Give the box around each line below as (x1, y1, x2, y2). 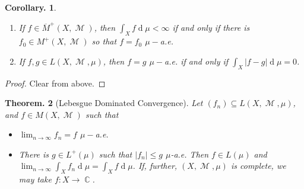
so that (91, 35, 117, 47)
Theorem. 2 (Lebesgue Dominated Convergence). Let (5, 97, 203, 109)
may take (18, 173, 52, 185)
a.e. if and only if (164, 55, 229, 67)
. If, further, (132, 159, 178, 172)
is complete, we (230, 159, 286, 172)
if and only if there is (172, 21, 250, 34)
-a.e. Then (170, 148, 209, 160)
